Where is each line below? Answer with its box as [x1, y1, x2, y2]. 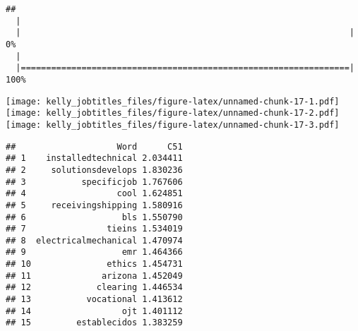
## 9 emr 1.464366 [6, 247, 183, 258]
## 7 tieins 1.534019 [6, 224, 183, 234]
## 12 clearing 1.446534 [6, 282, 183, 293]
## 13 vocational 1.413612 [6, 294, 183, 305]
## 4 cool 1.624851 [6, 188, 183, 199]
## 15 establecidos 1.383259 [6, 318, 183, 328]
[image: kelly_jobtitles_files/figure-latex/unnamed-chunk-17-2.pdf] [6, 108, 340, 119]
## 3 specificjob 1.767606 [6, 176, 183, 187]
